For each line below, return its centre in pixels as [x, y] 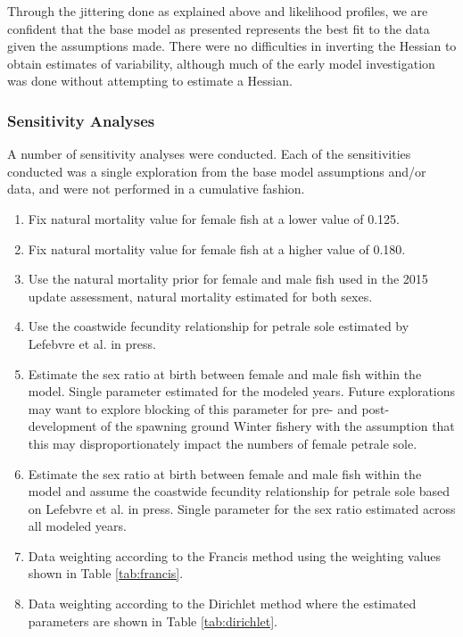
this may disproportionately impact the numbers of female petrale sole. [223, 443]
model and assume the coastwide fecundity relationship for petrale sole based [239, 491]
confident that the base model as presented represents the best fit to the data [219, 28]
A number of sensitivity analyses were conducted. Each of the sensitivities [209, 154]
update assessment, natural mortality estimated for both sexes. [200, 296]
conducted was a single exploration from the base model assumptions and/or [217, 171]
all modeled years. [77, 526]
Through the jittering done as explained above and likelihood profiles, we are [218, 11]
